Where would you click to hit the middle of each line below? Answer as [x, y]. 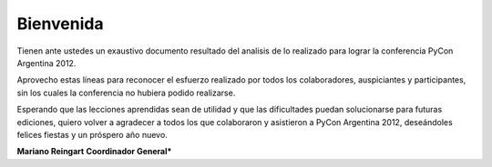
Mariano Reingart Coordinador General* [94, 152]
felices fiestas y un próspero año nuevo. [92, 134]
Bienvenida [60, 24]
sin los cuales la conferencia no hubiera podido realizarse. [126, 93]
